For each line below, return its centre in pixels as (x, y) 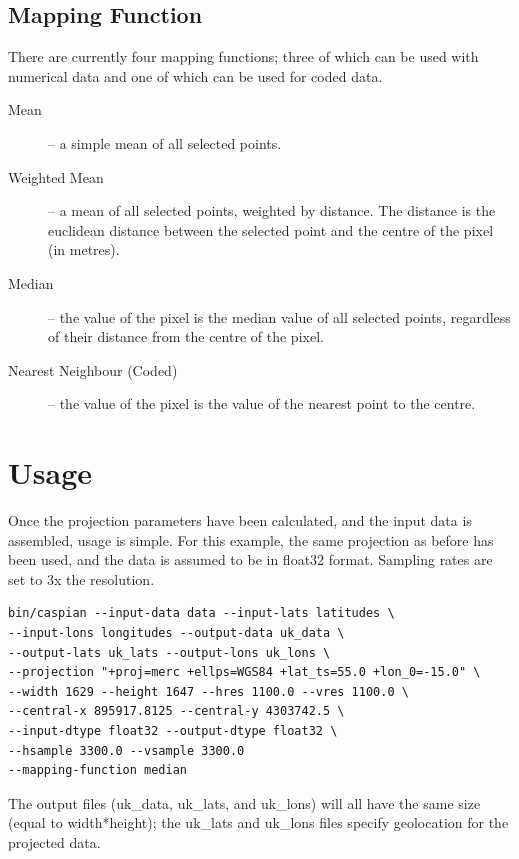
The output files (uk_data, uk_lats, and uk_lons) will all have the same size (244, 802)
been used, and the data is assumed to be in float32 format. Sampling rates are (250, 559)
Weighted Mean (56, 176)
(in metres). (84, 249)
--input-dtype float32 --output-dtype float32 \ (173, 730)
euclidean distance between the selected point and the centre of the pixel (271, 229)
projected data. (54, 841)
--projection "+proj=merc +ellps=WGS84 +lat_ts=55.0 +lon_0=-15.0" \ (244, 672)
